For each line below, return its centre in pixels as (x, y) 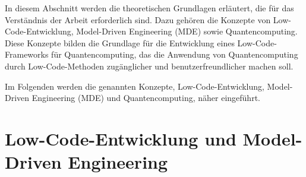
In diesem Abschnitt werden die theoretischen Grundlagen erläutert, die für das (149, 8)
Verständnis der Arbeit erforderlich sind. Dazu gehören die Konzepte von (138, 19)
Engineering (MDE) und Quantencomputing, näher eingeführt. (146, 98)
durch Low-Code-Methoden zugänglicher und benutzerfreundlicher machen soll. (149, 66)
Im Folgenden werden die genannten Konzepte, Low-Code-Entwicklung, (135, 86)
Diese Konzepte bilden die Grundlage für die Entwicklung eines (120, 42)
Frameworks (27, 54)
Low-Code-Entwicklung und (121, 138)
